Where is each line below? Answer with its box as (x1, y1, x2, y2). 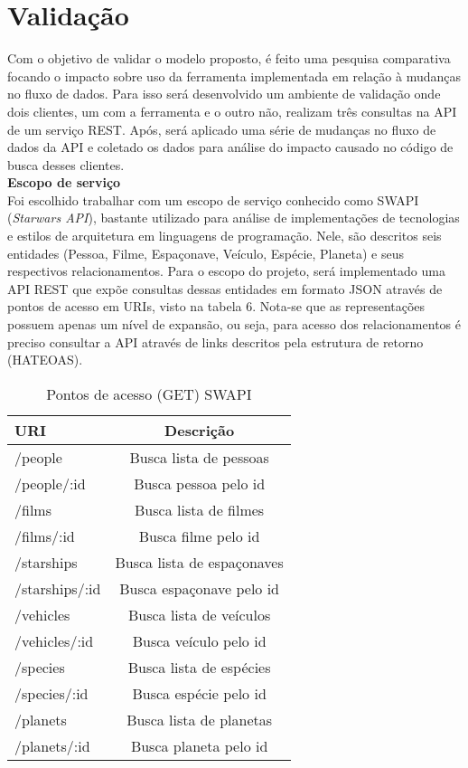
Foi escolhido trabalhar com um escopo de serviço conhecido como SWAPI (7, 190, 419, 209)
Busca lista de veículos (127, 603, 271, 625)
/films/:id (14, 525, 75, 546)
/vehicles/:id (14, 630, 94, 651)
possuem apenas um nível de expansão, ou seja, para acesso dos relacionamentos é (7, 315, 461, 334)
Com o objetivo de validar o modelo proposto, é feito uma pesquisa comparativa (7, 49, 451, 68)
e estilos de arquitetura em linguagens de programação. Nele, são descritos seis (7, 226, 442, 245)
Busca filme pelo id (138, 525, 260, 546)
